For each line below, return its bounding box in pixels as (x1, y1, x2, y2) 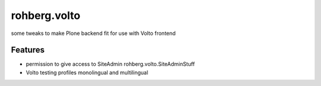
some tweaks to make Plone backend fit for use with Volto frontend (11, 30, 176, 37)
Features (11, 45, 45, 55)
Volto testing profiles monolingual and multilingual (26, 69, 149, 76)
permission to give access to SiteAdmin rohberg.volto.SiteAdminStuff (26, 60, 196, 68)
